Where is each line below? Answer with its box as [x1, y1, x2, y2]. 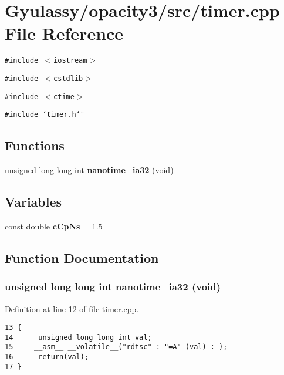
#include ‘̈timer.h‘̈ [5, 110, 80, 119]
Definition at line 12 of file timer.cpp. [5, 302, 139, 315]
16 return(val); [5, 353, 89, 362]
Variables [5, 192, 62, 211]
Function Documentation [5, 248, 159, 266]
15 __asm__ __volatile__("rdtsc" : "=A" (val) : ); [5, 343, 228, 352]
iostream [53, 56, 87, 65]
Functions [5, 136, 65, 154]
